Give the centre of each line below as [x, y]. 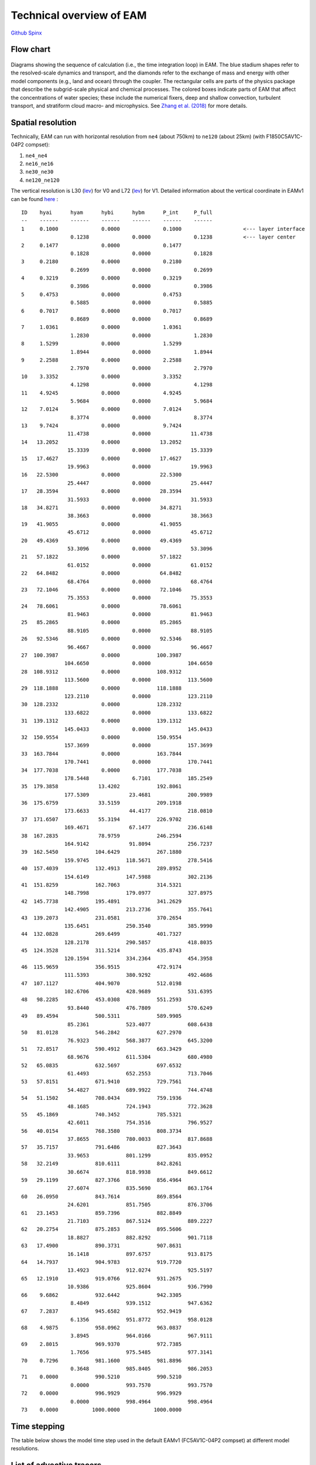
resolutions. [25, 1449]
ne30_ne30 [39, 172]
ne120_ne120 [42, 180]
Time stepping [38, 1426]
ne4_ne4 [37, 156]
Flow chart [31, 50]
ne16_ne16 [39, 163]
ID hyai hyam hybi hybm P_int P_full [117, 212]
